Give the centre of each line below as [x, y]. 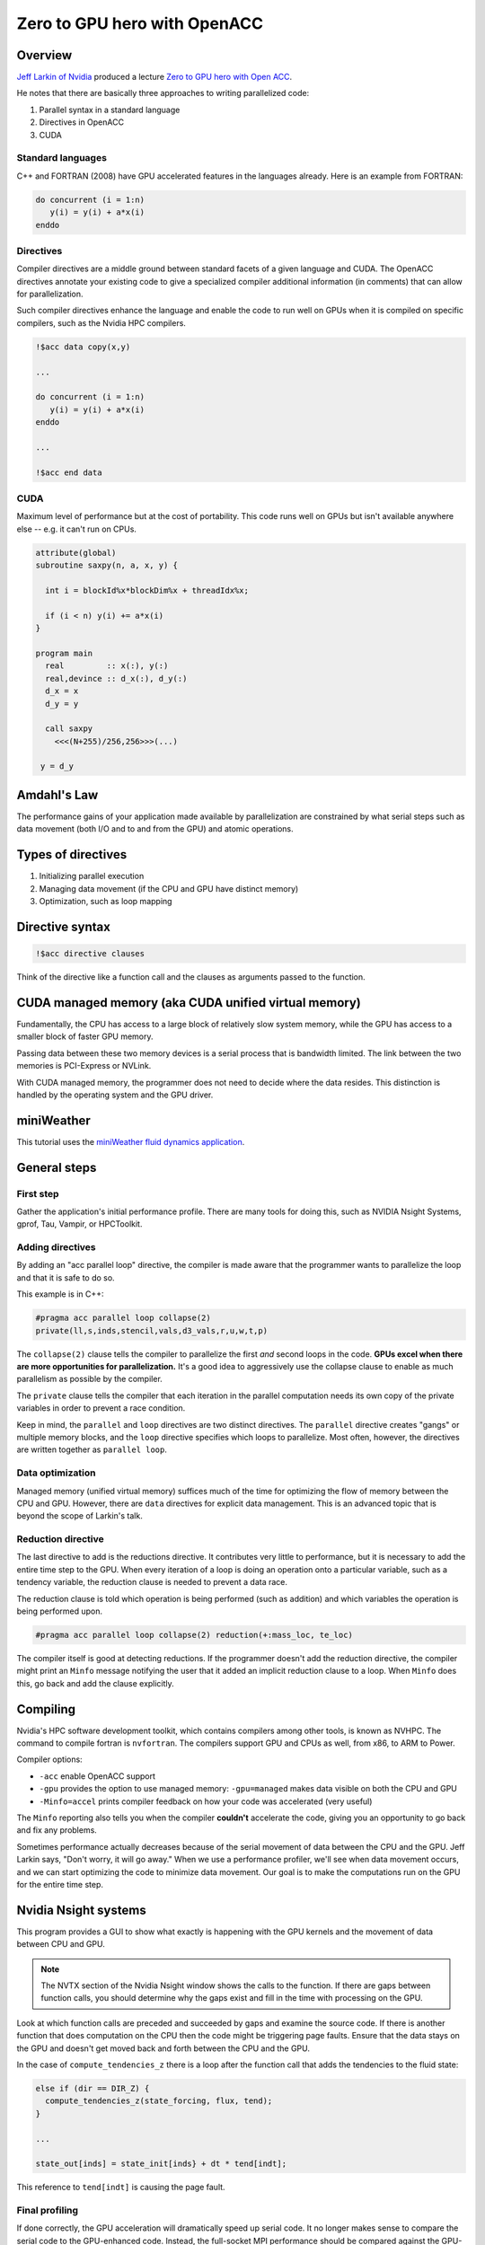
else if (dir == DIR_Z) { [93, 2088]
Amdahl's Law [57, 795]
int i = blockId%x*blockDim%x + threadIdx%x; [147, 590]
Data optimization [56, 1473]
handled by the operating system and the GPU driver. [115, 1095]
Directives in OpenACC [82, 122]
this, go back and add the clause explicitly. [95, 1683]
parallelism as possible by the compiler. [90, 1379]
